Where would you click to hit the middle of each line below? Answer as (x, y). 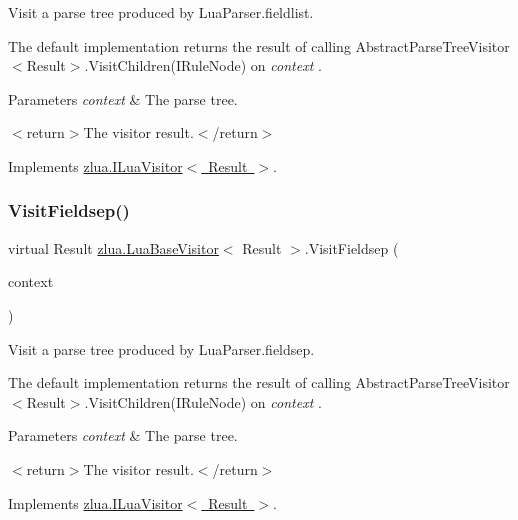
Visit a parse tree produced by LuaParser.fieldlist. (161, 12)
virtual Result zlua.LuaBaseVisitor (113, 247)
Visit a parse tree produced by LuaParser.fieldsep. (161, 348)
